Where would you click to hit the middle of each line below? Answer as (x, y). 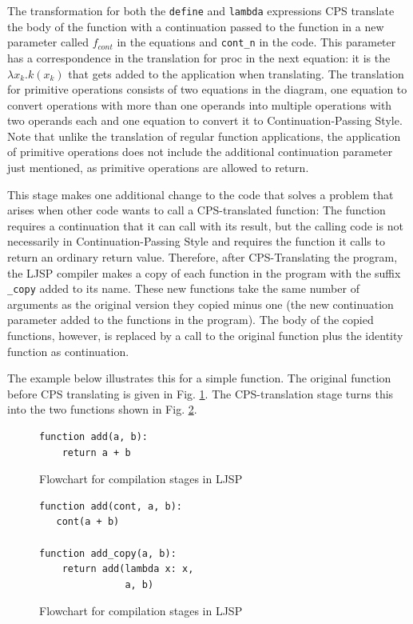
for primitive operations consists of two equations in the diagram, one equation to (207, 89)
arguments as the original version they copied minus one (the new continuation (201, 304)
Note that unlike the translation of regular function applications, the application (204, 136)
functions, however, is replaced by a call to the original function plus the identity (205, 336)
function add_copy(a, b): (108, 553)
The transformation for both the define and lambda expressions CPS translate (201, 10)
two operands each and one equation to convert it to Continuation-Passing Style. (205, 120)
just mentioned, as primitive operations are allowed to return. (158, 168)
